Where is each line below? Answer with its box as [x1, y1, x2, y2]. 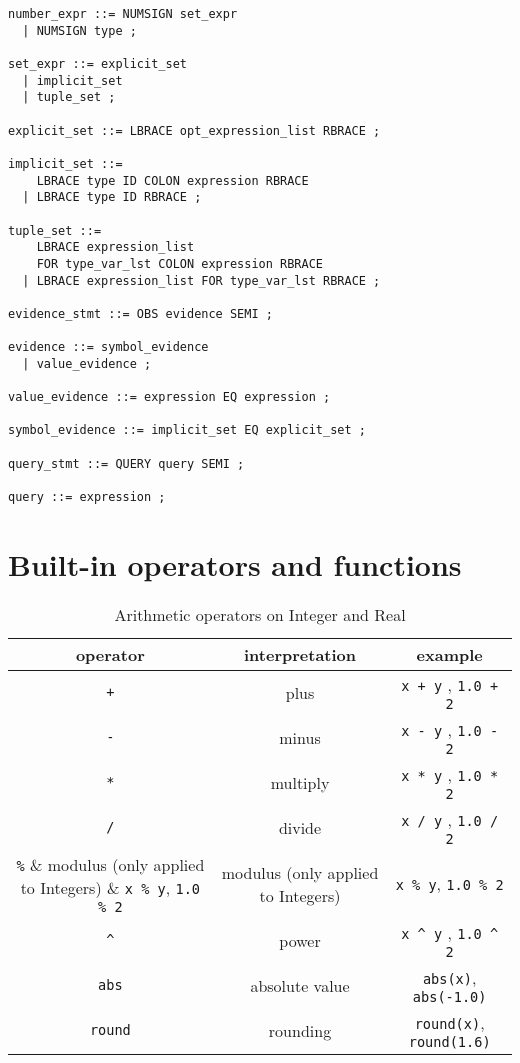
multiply [270, 770, 330, 794]
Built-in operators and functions [8, 543, 462, 584]
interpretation [244, 642, 357, 666]
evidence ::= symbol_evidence [8, 340, 209, 355]
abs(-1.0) [412, 988, 487, 1005]
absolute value [250, 973, 350, 997]
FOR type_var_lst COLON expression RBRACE [36, 256, 323, 271]
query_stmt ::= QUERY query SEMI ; [8, 456, 245, 471]
